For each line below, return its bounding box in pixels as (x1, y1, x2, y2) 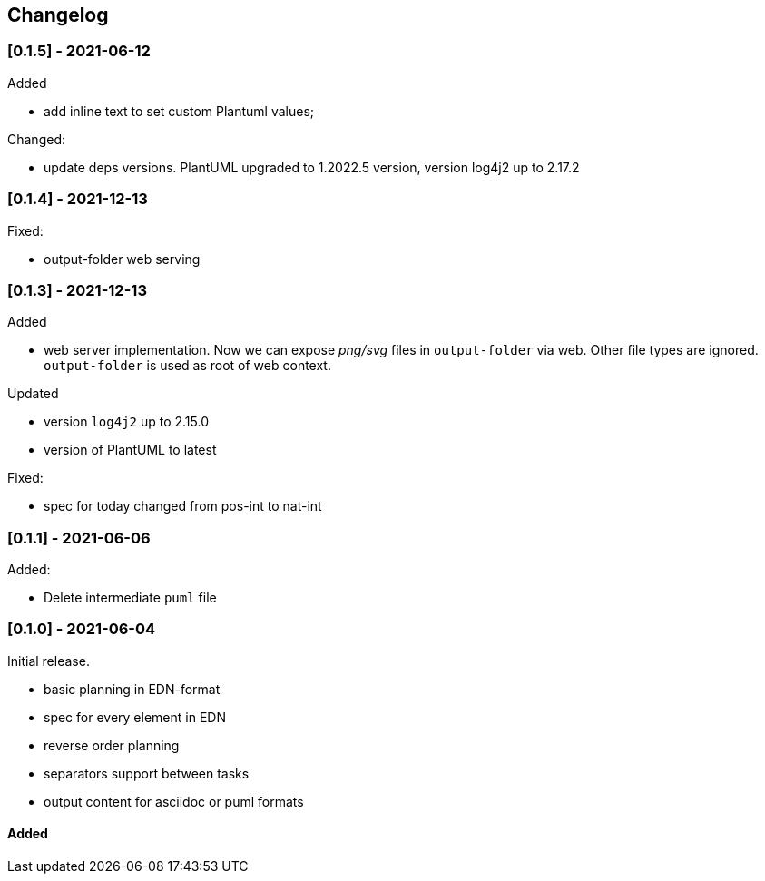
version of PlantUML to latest (44, 442, 217, 458)
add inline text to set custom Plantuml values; (44, 103, 315, 119)
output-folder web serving (44, 250, 201, 267)
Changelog (7, 4, 109, 26)
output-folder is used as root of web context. (44, 357, 331, 374)
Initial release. (7, 652, 90, 669)
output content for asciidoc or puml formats (44, 793, 304, 809)
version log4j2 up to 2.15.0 (44, 414, 209, 430)
